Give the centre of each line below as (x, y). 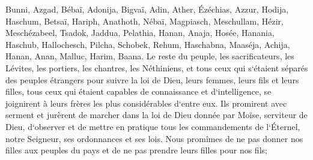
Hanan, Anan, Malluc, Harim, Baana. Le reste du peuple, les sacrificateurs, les (150, 56)
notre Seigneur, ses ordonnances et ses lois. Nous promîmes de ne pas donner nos (154, 138)
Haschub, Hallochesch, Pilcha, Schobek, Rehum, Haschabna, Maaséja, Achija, (148, 44)
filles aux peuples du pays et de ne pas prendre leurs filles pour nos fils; (136, 150)
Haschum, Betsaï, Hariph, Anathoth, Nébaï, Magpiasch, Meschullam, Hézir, (144, 21)
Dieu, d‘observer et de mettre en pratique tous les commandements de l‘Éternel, (153, 126)
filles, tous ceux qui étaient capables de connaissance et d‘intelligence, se (138, 91)
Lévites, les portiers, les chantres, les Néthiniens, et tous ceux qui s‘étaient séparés (157, 67)
